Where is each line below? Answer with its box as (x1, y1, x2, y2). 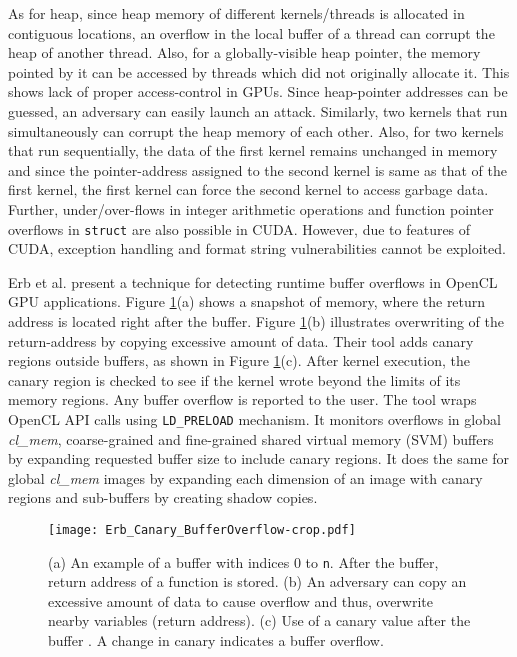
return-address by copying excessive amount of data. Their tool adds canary (8, 330, 474, 351)
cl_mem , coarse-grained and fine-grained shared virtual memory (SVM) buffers (8, 428, 494, 449)
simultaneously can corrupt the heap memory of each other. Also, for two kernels (8, 120, 504, 141)
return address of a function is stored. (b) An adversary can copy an (48, 571, 467, 592)
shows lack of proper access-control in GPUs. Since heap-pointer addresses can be (8, 81, 508, 102)
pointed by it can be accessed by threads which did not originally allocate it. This (8, 61, 510, 82)
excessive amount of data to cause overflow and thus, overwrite (48, 590, 433, 611)
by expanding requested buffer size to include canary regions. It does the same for (8, 448, 510, 469)
